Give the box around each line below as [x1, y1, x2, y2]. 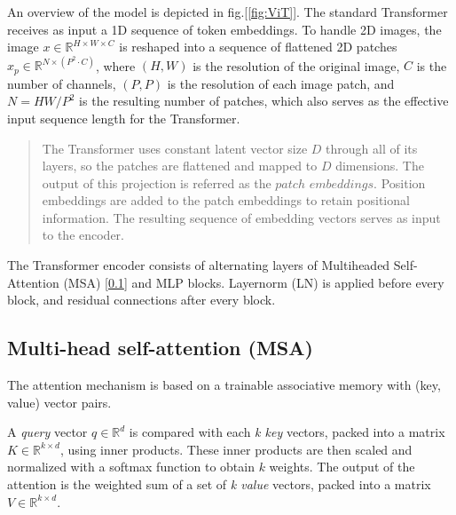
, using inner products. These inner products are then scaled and [59, 440, 413, 458]
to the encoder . [42, 226, 125, 244]
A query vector [7, 423, 88, 441]
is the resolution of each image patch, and [167, 74, 395, 92]
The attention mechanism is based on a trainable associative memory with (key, [7, 376, 441, 394]
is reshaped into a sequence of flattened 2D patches [119, 37, 397, 56]
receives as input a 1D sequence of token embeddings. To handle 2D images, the [7, 20, 442, 38]
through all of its [326, 139, 418, 157]
